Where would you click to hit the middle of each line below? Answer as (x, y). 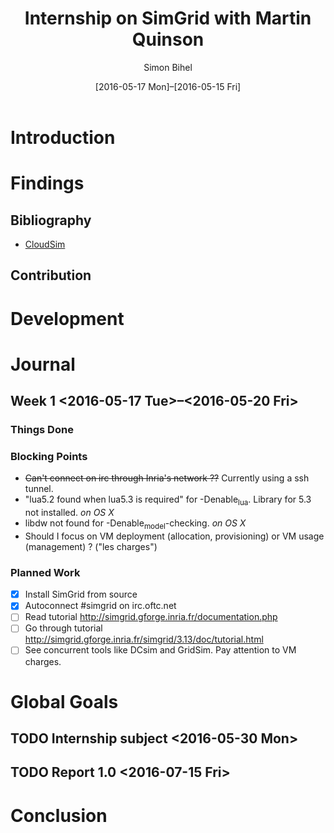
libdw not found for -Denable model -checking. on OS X (135, 524)
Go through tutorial (63, 628)
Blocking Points (49, 456)
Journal (43, 364)
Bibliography (51, 220)
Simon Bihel (168, 67)
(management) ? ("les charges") (91, 546)
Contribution (51, 275)
